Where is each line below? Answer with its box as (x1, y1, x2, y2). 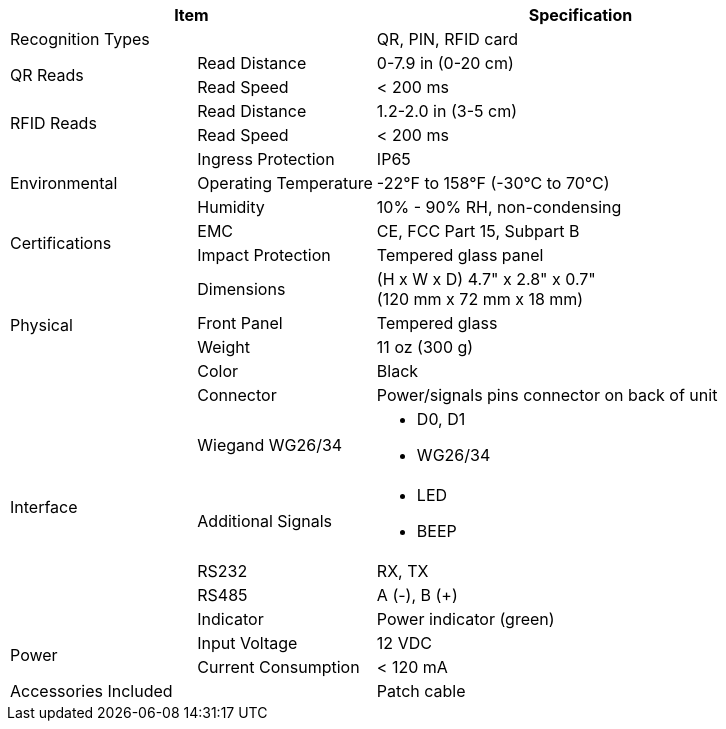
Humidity (197, 197, 265, 217)
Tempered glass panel (376, 245, 544, 265)
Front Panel (197, 313, 283, 333)
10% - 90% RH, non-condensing (376, 197, 622, 217)
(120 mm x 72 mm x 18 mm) (376, 289, 584, 309)
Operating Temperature (197, 173, 373, 193)
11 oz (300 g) (376, 337, 474, 357)
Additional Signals (197, 511, 333, 531)
